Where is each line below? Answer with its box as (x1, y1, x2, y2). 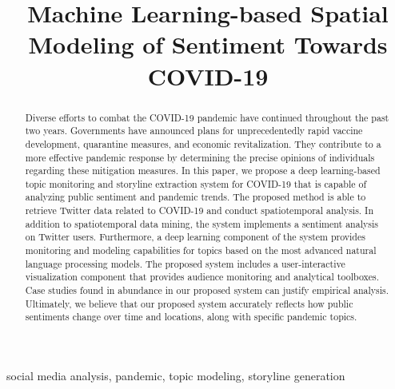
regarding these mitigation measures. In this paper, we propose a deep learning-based (25, 164, 381, 177)
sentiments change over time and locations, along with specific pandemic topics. (25, 310, 357, 324)
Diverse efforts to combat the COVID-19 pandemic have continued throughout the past (25, 110, 389, 124)
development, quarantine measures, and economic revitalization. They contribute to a (25, 137, 381, 150)
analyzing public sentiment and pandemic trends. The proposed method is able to (25, 190, 366, 204)
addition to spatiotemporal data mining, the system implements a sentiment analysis (25, 216, 378, 230)
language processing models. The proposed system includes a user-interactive (25, 256, 345, 270)
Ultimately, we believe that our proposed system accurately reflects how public (25, 296, 353, 310)
